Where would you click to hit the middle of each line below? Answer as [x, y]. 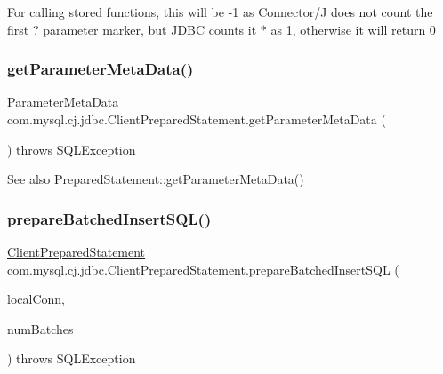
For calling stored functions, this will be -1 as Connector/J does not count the [220, 12]
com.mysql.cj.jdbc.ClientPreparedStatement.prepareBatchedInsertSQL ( [203, 269]
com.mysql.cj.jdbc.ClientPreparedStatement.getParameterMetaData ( [197, 119]
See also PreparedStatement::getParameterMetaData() [156, 179]
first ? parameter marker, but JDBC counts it [132, 29]
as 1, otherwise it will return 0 [353, 29]
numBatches [40, 328]
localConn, [36, 299]
